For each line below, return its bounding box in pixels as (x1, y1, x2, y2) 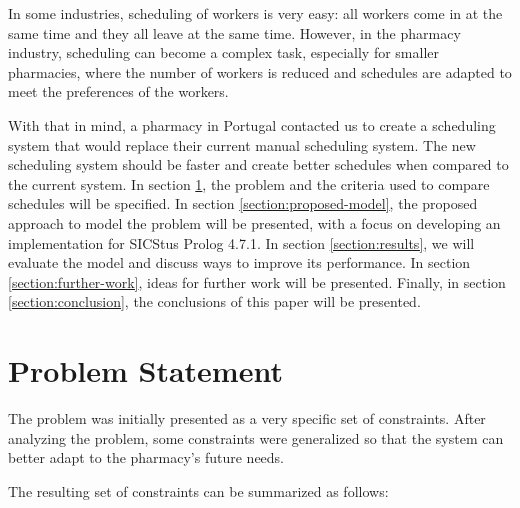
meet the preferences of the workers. (8, 81, 229, 102)
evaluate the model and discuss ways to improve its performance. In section (8, 252, 471, 273)
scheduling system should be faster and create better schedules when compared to (8, 154, 509, 175)
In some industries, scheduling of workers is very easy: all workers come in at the (8, 3, 503, 23)
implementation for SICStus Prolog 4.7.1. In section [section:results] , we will (8, 232, 475, 253)
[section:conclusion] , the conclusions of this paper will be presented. (8, 291, 421, 312)
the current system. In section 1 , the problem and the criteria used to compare (8, 173, 490, 194)
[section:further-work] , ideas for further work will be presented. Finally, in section (8, 271, 506, 292)
